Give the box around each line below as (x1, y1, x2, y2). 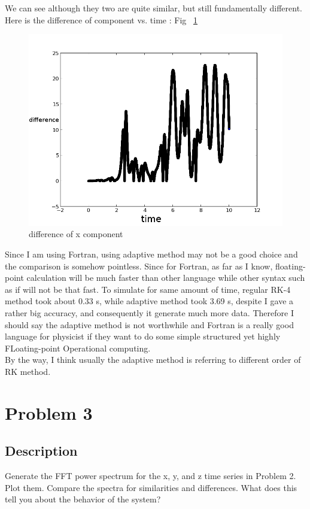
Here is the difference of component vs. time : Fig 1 (5, 13, 197, 26)
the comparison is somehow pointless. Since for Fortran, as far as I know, (5, 259, 273, 272)
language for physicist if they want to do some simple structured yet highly (5, 330, 281, 343)
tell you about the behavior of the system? (5, 493, 161, 505)
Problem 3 (5, 400, 93, 425)
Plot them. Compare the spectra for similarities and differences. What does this (5, 481, 297, 493)
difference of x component (29, 228, 123, 240)
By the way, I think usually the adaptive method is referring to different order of (5, 353, 301, 366)
